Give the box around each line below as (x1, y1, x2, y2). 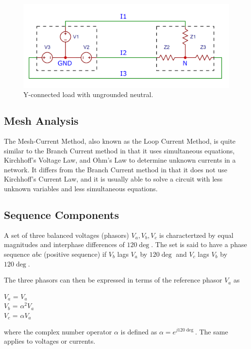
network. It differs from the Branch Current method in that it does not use (4, 164, 227, 174)
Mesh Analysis (4, 113, 79, 128)
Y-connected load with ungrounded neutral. (23, 89, 153, 100)
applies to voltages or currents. (4, 336, 96, 346)
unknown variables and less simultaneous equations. (4, 183, 158, 194)
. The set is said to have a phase (151, 239, 247, 249)
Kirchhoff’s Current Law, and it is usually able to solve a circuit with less (4, 174, 223, 184)
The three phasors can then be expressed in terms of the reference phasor (4, 275, 222, 285)
